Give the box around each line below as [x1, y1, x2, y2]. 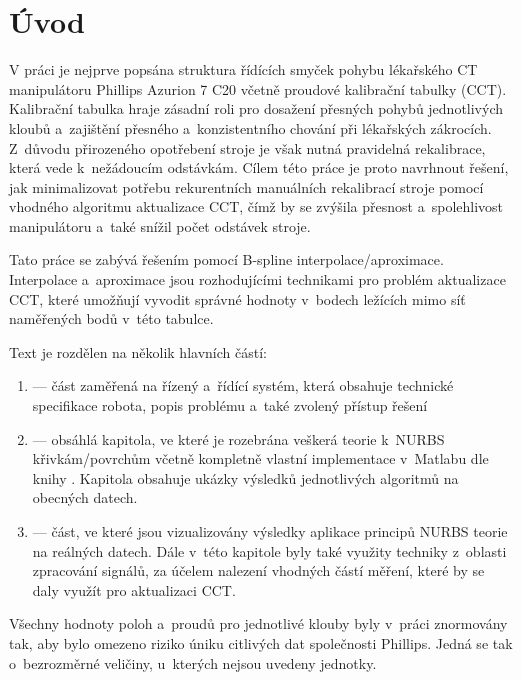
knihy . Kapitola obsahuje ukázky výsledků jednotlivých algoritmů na [32, 467, 459, 488]
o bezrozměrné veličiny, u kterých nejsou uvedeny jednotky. [9, 652, 377, 673]
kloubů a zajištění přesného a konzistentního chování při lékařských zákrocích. [9, 117, 492, 138]
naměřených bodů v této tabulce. [9, 308, 214, 329]
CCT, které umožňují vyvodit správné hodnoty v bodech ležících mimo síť [9, 288, 466, 309]
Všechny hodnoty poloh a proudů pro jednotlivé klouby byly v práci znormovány [9, 613, 508, 634]
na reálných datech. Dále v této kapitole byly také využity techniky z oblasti [32, 540, 507, 561]
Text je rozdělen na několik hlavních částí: [9, 341, 267, 362]
